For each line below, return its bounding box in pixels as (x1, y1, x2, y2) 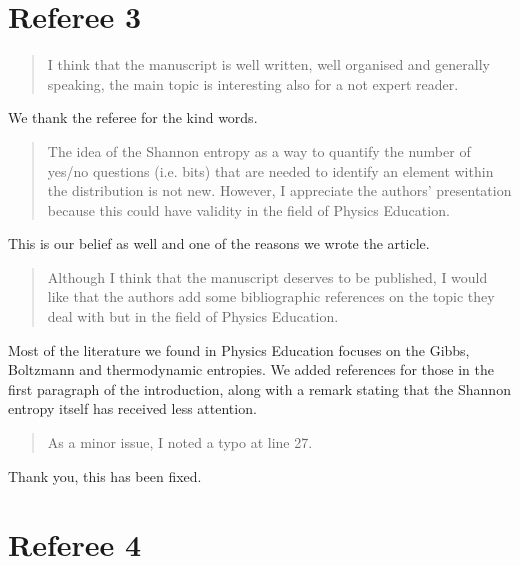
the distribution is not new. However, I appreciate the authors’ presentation (47, 180, 512, 201)
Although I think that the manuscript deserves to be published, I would (47, 266, 488, 287)
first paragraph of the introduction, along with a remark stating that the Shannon (8, 378, 511, 399)
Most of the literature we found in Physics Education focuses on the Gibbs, (8, 339, 470, 360)
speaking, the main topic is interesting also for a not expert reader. (47, 73, 459, 94)
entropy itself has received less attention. (8, 398, 257, 419)
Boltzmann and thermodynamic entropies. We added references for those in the (8, 359, 494, 380)
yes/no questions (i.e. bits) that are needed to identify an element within (47, 160, 494, 181)
